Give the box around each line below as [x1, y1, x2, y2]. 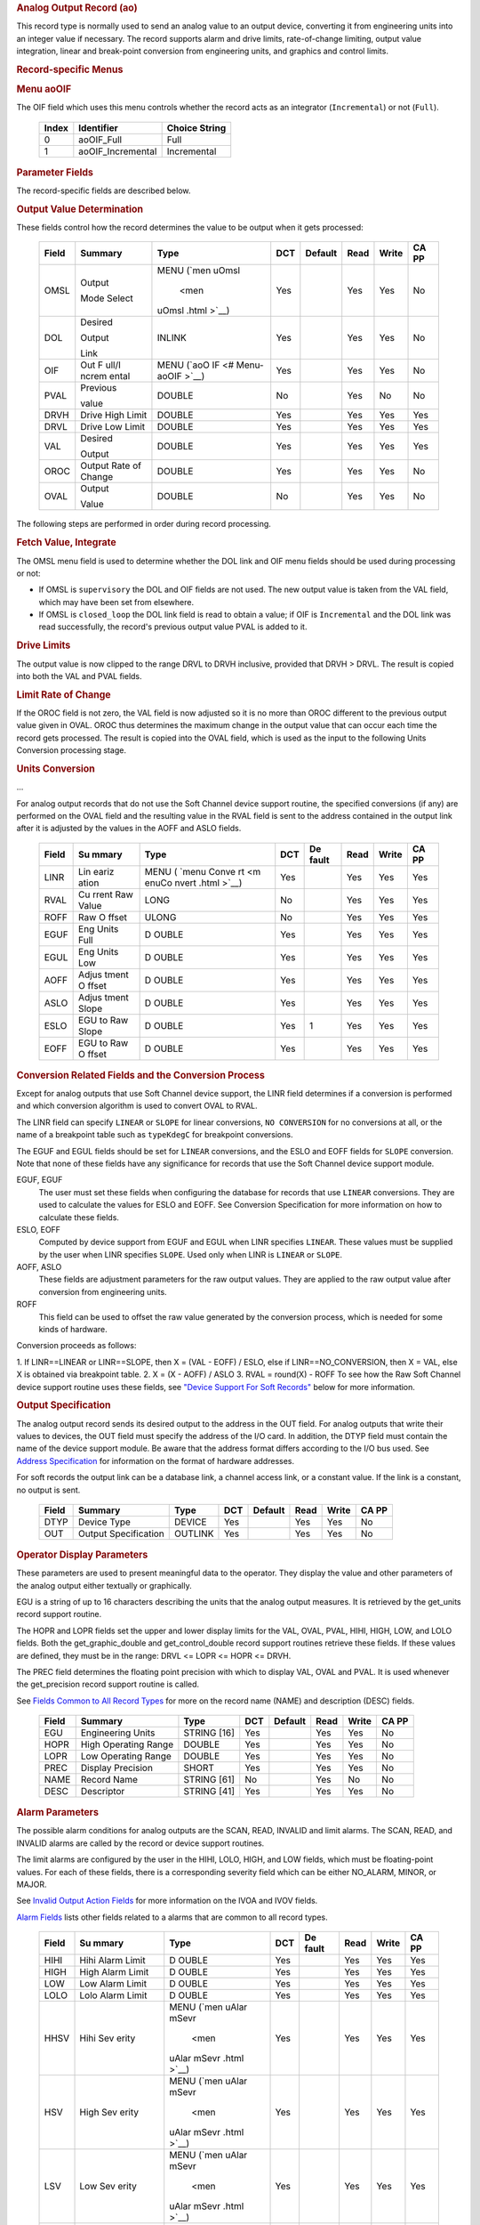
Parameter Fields [16, 166, 93, 178]
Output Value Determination [16, 203, 144, 215]
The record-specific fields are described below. [16, 185, 191, 196]
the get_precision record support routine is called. [16, 1679, 200, 1690]
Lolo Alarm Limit [79, 1989, 148, 2002]
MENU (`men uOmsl [156, 264, 240, 277]
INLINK [156, 332, 187, 344]
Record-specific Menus [16, 63, 124, 76]
